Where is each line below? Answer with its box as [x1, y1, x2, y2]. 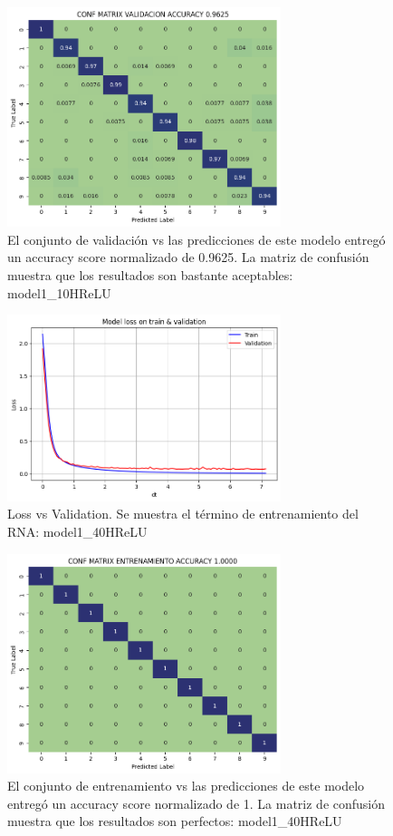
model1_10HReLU [7, 283, 111, 302]
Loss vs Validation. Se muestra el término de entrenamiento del [7, 504, 359, 523]
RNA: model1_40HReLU [7, 521, 148, 540]
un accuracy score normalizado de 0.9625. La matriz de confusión [7, 248, 369, 267]
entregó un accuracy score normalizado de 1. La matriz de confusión [7, 793, 386, 812]
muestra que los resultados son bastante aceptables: [7, 265, 293, 284]
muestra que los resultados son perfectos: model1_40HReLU [7, 812, 342, 831]
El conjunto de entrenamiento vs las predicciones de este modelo [7, 776, 365, 795]
